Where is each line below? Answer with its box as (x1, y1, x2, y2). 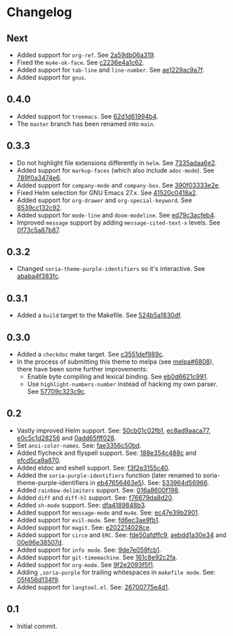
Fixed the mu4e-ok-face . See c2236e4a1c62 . (16, 58, 145, 67)
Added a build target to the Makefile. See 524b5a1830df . (16, 311, 182, 319)
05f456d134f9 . (16, 575, 60, 583)
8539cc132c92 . (16, 203, 62, 211)
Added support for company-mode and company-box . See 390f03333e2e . (16, 180, 221, 190)
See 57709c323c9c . (27, 387, 87, 396)
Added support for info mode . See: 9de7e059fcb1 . (16, 545, 161, 554)
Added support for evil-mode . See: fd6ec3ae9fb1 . (16, 515, 161, 524)
